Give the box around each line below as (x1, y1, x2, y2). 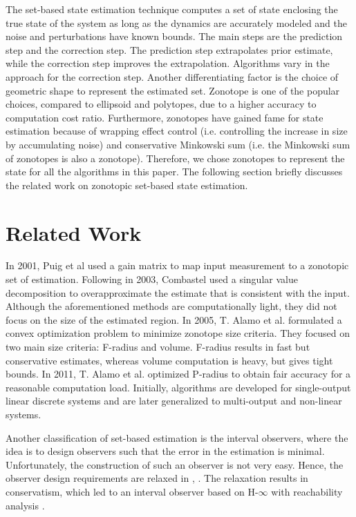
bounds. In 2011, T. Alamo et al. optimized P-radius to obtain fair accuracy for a (6, 367, 351, 381)
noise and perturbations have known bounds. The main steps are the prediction (6, 29, 343, 43)
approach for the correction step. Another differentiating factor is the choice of (6, 69, 339, 84)
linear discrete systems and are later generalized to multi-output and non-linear (6, 393, 342, 408)
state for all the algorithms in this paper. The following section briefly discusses (6, 164, 343, 179)
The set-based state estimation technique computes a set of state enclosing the (6, 2, 338, 16)
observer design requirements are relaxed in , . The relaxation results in (6, 471, 308, 485)
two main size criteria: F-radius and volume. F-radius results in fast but (6, 340, 310, 353)
